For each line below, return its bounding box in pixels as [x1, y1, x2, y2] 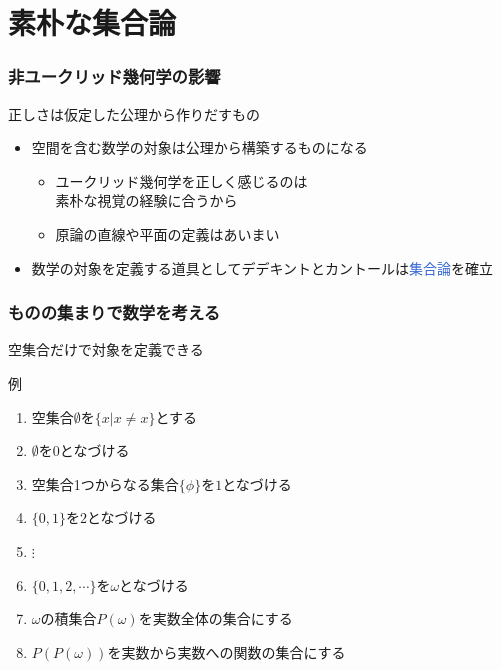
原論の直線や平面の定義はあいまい [55, 223, 280, 244]
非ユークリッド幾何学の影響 [8, 64, 221, 89]
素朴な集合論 [8, 2, 177, 43]
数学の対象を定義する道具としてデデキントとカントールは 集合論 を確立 [31, 257, 493, 278]
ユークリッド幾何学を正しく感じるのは [55, 170, 308, 191]
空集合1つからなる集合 [31, 473, 179, 494]
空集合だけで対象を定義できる [8, 339, 204, 360]
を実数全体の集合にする [138, 608, 293, 629]
